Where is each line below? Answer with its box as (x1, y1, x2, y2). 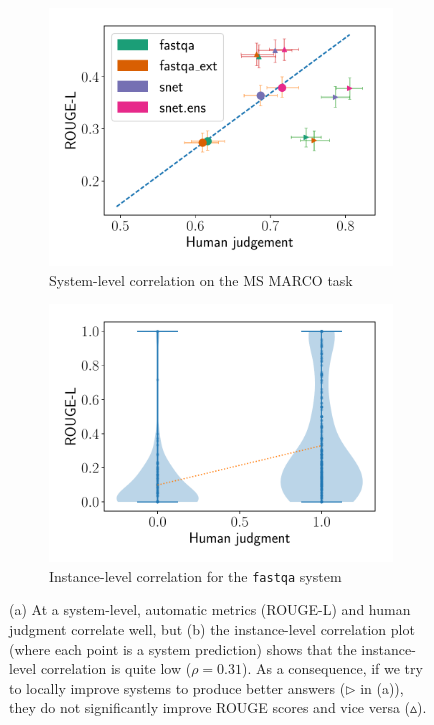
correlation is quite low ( (40, 658, 192, 679)
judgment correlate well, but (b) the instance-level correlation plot (9, 619, 415, 640)
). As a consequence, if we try (241, 658, 423, 679)
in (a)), (360, 677, 404, 698)
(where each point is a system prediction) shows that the (9, 638, 357, 659)
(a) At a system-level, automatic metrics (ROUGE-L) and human (9, 599, 411, 620)
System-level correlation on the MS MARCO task (49, 269, 353, 290)
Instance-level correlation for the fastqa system (49, 565, 342, 586)
